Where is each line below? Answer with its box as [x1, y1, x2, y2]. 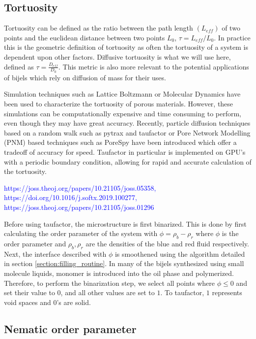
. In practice [214, 32, 251, 42]
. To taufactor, [160, 287, 204, 298]
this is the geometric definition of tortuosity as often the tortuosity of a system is [4, 42, 248, 52]
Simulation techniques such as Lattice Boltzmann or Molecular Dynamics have [4, 89, 241, 99]
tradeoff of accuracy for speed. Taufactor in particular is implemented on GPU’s [4, 146, 246, 157]
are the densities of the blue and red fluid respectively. [85, 238, 249, 248]
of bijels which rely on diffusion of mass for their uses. [4, 72, 166, 82]
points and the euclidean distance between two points [4, 32, 165, 42]
